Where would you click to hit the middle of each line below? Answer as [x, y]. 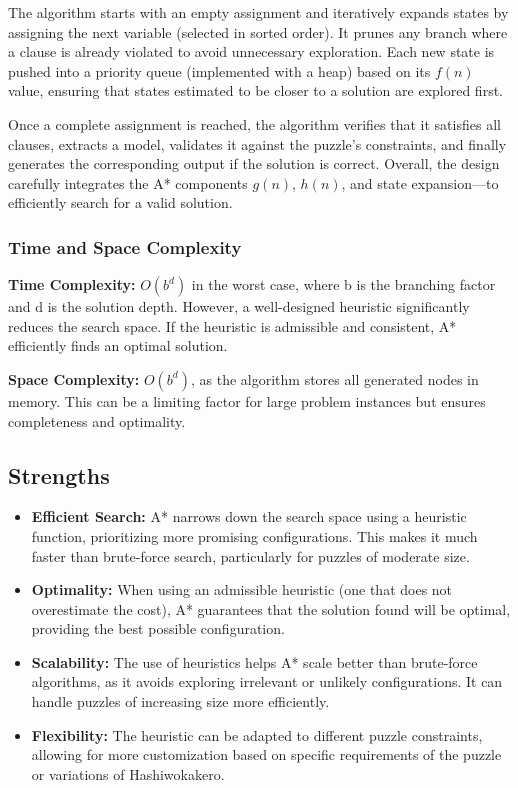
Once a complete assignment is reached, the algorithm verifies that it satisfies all [254, 123]
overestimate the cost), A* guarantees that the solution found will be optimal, [271, 608]
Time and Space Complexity [125, 246]
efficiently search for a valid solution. [120, 202]
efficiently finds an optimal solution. [118, 345]
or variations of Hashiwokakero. [128, 773]
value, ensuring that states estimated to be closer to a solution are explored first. [255, 90]
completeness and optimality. [97, 420]
